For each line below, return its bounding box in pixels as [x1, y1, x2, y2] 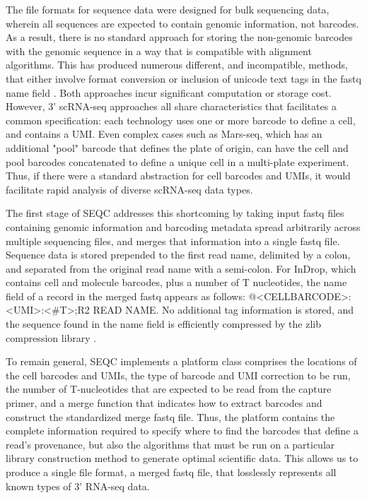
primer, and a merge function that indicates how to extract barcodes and [6, 396, 322, 410]
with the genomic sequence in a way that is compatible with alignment [6, 43, 312, 58]
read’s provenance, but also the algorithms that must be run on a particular [6, 437, 335, 451]
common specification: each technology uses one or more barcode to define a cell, [6, 112, 356, 127]
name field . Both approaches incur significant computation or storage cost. [6, 85, 332, 100]
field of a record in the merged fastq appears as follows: [6, 288, 245, 303]
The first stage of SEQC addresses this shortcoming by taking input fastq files [6, 206, 344, 220]
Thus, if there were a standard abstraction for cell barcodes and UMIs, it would [6, 168, 351, 183]
